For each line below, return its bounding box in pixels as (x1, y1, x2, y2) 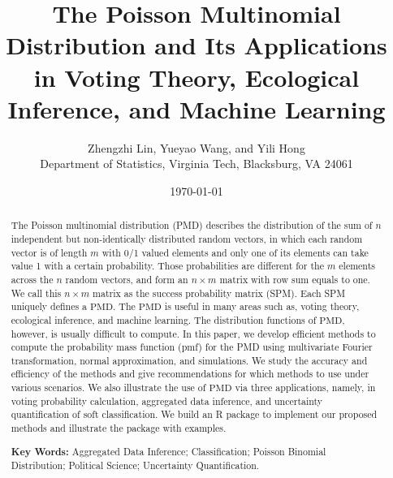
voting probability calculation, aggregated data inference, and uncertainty (11, 394, 323, 407)
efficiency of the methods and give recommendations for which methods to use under (11, 367, 369, 381)
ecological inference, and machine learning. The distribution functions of (11, 312, 317, 326)
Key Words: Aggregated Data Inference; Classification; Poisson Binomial (11, 444, 326, 459)
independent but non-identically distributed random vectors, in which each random (11, 231, 363, 245)
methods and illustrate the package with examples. (11, 421, 227, 435)
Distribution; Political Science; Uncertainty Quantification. (11, 459, 260, 472)
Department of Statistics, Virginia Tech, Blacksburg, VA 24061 (40, 155, 353, 172)
